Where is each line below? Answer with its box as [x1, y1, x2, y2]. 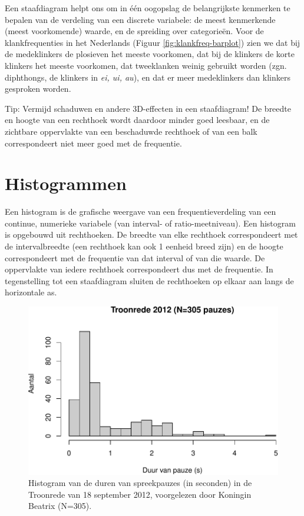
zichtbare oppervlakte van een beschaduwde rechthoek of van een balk [5, 125, 257, 137]
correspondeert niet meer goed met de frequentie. [5, 137, 182, 149]
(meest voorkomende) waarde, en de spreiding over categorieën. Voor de [5, 25, 264, 37]
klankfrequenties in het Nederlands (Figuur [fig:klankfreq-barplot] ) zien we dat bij [5, 36, 300, 48]
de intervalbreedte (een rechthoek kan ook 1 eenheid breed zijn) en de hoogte [5, 240, 283, 252]
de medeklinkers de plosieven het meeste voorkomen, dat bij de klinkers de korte [5, 48, 295, 60]
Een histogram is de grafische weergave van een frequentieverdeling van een [5, 205, 276, 218]
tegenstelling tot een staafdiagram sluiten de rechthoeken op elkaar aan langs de [5, 274, 294, 287]
